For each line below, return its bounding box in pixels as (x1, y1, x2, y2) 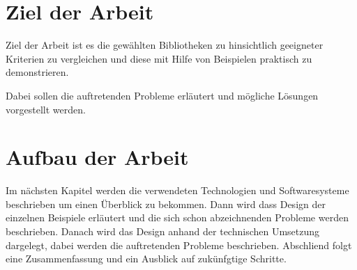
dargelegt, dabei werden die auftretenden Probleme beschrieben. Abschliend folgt (6, 237, 352, 252)
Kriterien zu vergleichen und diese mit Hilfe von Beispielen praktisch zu (6, 51, 312, 65)
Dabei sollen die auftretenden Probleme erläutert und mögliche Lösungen (6, 88, 319, 102)
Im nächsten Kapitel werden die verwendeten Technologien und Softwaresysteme (6, 183, 349, 198)
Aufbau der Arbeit (6, 143, 189, 171)
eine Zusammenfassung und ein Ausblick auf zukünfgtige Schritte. (6, 251, 287, 266)
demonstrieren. (6, 65, 69, 79)
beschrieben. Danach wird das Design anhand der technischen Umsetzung (6, 224, 320, 238)
